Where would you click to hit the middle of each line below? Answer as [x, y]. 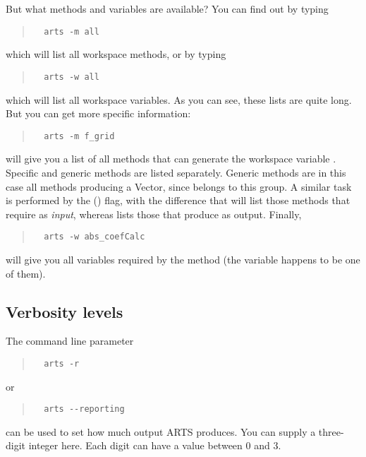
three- [331, 431]
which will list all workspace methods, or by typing [116, 54]
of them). [26, 273]
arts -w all [72, 77]
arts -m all [72, 31]
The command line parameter [70, 341]
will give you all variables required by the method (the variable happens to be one [183, 259]
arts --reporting [84, 409]
